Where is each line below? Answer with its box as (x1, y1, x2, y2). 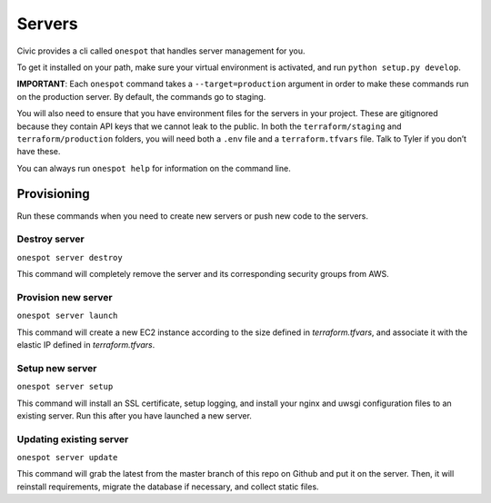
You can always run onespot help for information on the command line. (16, 163, 291, 173)
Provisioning (16, 186, 90, 202)
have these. (16, 146, 61, 157)
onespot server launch (16, 311, 118, 321)
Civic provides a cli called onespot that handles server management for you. (16, 45, 306, 56)
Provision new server (16, 291, 113, 303)
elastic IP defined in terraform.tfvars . (16, 340, 155, 350)
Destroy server (16, 232, 85, 245)
